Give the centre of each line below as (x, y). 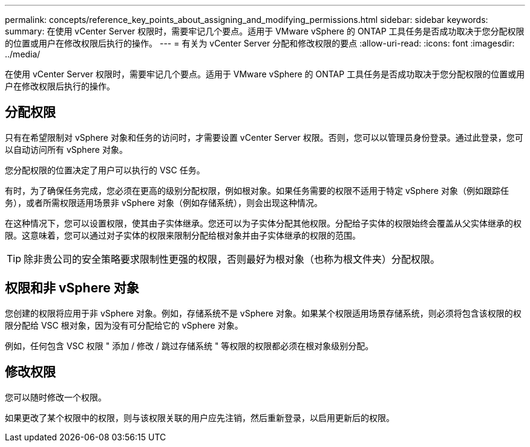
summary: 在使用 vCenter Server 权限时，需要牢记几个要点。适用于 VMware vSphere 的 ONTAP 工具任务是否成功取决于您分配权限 (265, 31)
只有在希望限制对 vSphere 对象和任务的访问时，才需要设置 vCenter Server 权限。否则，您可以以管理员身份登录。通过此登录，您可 (264, 137)
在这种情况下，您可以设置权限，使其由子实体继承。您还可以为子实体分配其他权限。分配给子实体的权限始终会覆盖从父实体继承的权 (263, 223)
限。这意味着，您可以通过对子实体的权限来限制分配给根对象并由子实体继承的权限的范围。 (183, 235)
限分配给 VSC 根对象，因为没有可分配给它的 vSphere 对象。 (124, 325)
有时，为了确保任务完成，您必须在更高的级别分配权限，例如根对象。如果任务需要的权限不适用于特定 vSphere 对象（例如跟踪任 (257, 190)
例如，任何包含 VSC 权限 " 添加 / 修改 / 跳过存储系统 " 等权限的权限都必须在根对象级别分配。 (189, 346)
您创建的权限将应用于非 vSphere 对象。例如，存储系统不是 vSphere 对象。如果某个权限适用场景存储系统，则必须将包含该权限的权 (263, 313)
